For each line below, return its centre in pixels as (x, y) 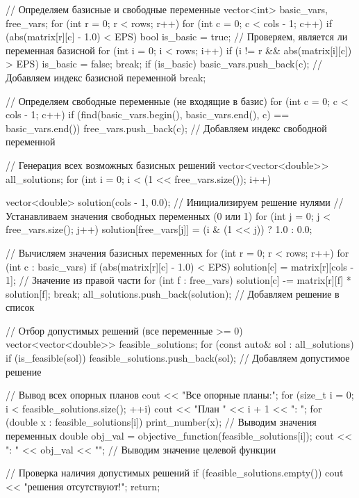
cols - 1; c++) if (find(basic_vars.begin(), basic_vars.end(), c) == (148, 114)
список (20, 307)
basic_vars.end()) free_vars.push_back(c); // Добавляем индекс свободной (166, 128)
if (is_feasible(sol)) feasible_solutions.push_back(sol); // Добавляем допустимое (178, 358)
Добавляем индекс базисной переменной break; (106, 77)
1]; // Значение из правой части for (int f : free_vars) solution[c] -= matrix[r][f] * (178, 280)
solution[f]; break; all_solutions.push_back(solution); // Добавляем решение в (173, 293)
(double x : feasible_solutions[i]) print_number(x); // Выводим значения (161, 422)
